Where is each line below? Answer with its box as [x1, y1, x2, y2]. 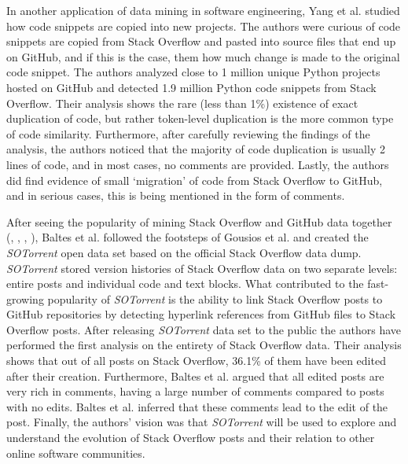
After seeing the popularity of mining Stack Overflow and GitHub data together [6, 213, 392, 230]
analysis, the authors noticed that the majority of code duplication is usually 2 [6, 141, 385, 157]
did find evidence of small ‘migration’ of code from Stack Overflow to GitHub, [6, 171, 383, 188]
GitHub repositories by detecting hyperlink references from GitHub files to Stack [6, 306, 396, 322]
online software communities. [6, 444, 145, 461]
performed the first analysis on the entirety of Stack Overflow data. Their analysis [6, 337, 402, 353]
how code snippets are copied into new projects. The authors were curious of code [6, 17, 401, 34]
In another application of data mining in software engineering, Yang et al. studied [6, 2, 400, 18]
